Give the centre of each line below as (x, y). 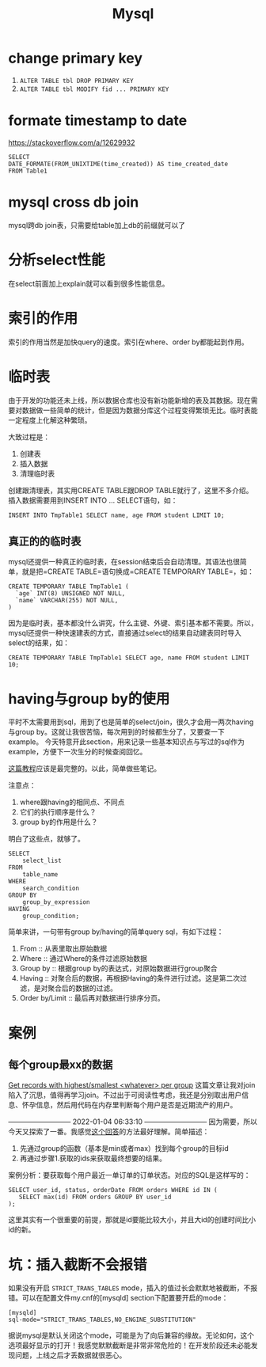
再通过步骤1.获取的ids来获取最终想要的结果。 (93, 1158)
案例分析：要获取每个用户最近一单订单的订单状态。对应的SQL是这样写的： (129, 1175)
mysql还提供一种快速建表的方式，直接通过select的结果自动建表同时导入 (125, 633)
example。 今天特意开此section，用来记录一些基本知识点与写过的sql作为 (127, 742)
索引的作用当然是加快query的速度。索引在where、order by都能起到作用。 (129, 342)
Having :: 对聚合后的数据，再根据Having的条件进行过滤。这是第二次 (130, 978)
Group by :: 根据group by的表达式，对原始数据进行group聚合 (118, 968)
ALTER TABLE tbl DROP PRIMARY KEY (76, 81)
